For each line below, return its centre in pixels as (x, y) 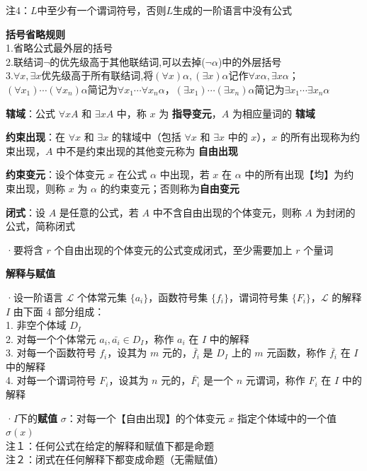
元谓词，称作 (275, 380)
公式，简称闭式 (40, 226)
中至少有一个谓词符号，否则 (102, 10)
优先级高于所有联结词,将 (97, 75)
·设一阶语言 (34, 297)
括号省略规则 (35, 34)
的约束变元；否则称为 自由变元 (170, 188)
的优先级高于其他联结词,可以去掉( (128, 61)
